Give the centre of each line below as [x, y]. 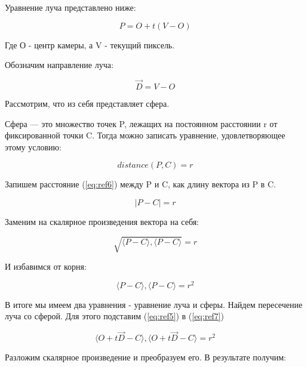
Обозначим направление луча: [59, 65]
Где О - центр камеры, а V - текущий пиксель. [90, 44]
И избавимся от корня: [46, 266]
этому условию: [33, 147]
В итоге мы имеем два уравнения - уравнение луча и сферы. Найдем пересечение [154, 304]
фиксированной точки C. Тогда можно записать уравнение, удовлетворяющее [145, 135]
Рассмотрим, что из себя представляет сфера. [87, 103]
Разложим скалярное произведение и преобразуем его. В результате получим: [145, 357]
